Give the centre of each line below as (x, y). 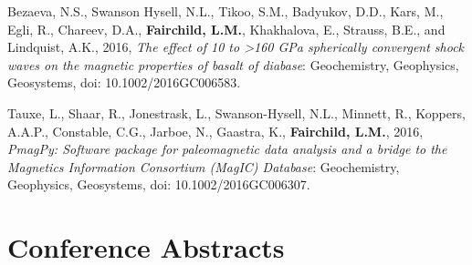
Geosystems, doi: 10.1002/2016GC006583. (124, 82)
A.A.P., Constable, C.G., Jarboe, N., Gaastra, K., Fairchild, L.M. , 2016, (215, 131)
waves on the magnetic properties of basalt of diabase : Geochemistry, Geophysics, (233, 64)
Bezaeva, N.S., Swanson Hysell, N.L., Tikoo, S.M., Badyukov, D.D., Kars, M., (226, 11)
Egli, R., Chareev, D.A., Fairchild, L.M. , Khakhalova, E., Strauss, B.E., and (226, 29)
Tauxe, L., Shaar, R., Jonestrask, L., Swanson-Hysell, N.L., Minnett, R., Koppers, (236, 112)
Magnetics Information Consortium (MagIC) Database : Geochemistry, (204, 166)
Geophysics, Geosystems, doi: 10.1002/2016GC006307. (159, 184)
